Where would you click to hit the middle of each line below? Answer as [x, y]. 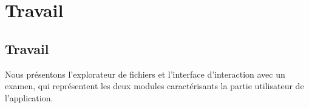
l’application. [29, 97]
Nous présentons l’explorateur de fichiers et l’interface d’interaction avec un [145, 74]
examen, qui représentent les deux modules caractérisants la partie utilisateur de [154, 86]
